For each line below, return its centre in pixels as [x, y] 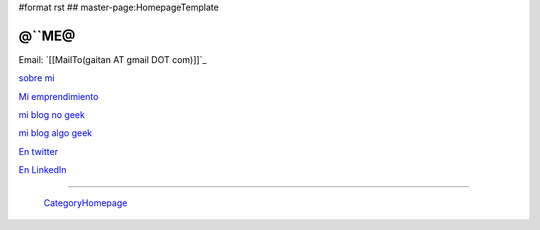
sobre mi [36, 78]
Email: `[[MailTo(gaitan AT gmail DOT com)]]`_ [112, 59]
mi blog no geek [51, 115]
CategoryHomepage [85, 202]
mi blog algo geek [55, 133]
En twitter [38, 151]
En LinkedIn [42, 170]
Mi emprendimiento [58, 96]
